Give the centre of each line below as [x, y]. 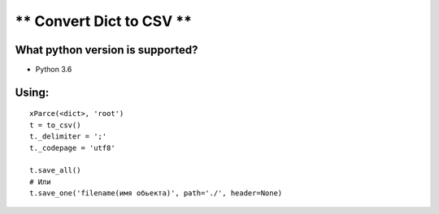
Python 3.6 [54, 70]
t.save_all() [55, 171]
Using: [32, 92]
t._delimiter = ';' [68, 137]
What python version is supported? [106, 50]
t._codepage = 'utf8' [72, 148]
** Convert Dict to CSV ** [104, 21]
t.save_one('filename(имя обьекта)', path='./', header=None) [156, 193]
